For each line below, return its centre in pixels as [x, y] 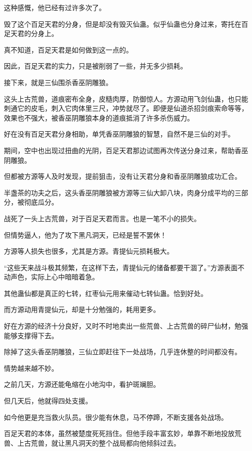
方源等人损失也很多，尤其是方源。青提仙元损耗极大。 [89, 251]
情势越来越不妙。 [31, 368]
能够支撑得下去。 [31, 335]
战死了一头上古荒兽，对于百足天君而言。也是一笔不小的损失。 [102, 218]
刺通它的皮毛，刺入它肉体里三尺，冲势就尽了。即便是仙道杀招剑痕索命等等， [126, 108]
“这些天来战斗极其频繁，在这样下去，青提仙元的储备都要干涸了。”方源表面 [121, 267]
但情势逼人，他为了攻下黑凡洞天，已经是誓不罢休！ [85, 234]
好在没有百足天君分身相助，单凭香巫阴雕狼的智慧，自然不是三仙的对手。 [119, 134]
